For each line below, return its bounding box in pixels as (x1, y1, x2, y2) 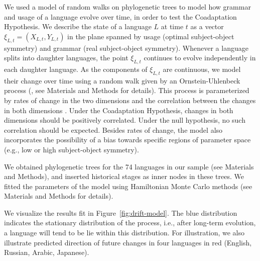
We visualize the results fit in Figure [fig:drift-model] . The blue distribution (4, 207, 237, 218)
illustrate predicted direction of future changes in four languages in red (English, (4, 237, 252, 247)
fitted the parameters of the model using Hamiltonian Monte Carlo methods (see (4, 181, 252, 191)
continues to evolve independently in (144, 52, 256, 63)
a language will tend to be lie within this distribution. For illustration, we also (4, 227, 245, 238)
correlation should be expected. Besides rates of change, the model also (4, 124, 223, 135)
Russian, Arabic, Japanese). (4, 247, 89, 257)
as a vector (190, 21, 224, 32)
